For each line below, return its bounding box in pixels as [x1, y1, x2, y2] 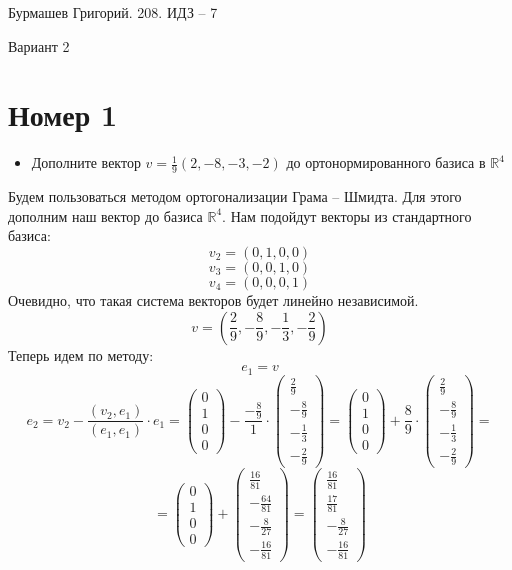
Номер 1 [8, 94, 118, 135]
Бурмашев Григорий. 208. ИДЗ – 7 [8, 2, 218, 22]
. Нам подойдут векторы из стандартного [222, 205, 472, 226]
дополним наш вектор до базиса [8, 205, 203, 226]
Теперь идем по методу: [8, 344, 154, 365]
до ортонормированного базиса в [286, 152, 486, 173]
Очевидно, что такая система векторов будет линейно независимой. [8, 289, 419, 310]
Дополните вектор [31, 152, 141, 173]
